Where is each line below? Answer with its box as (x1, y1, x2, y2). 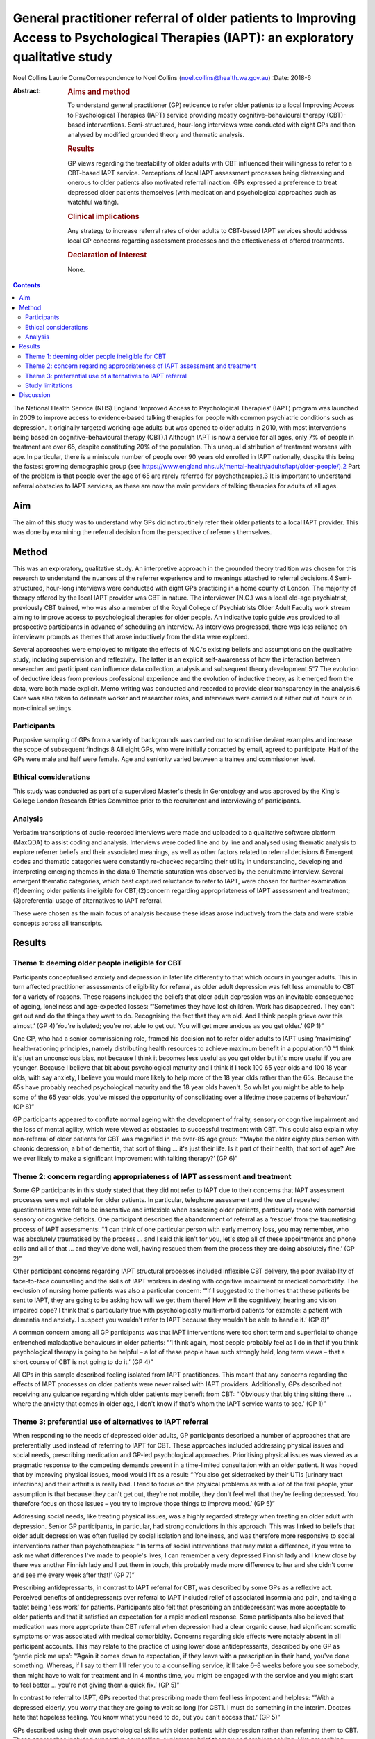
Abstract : (12, 86, 41, 95)
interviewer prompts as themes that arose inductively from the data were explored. (12, 632, 250, 641)
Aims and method (67, 87, 131, 97)
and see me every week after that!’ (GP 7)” (12, 1571, 135, 1579)
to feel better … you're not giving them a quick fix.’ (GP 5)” (12, 1681, 180, 1690)
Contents (12, 281, 41, 289)
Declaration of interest (67, 250, 147, 260)
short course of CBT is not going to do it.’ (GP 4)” (12, 1357, 153, 1366)
